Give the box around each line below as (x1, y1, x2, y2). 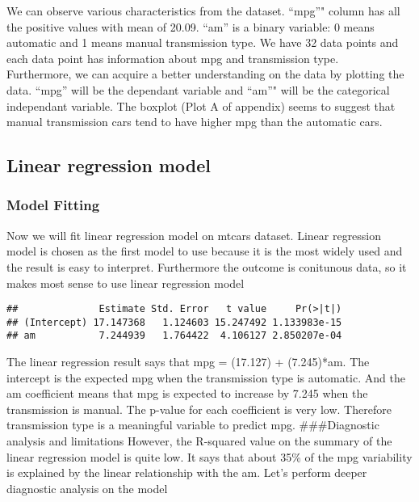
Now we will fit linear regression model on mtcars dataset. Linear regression (6, 226, 382, 243)
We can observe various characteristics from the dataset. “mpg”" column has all (6, 2, 400, 19)
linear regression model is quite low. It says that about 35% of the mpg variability (6, 448, 413, 465)
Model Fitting (6, 195, 100, 215)
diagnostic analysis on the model (6, 479, 168, 496)
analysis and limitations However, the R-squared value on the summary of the (6, 432, 392, 449)
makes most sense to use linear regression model (6, 274, 245, 291)
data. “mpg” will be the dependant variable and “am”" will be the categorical (6, 81, 390, 98)
